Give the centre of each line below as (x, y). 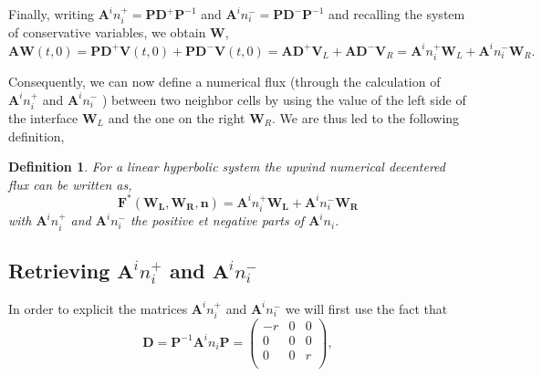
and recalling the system (397, 14)
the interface (43, 117)
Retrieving (59, 271)
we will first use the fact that (366, 308)
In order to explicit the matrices (98, 308)
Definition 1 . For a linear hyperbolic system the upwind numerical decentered (227, 167)
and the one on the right (177, 117)
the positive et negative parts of (217, 220)
